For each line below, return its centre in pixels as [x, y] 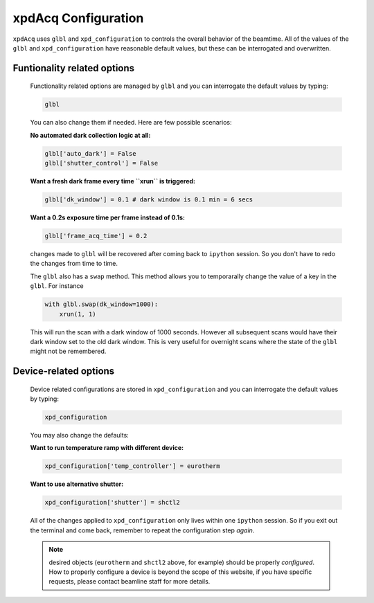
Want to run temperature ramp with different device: [107, 448]
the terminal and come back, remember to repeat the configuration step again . [142, 530]
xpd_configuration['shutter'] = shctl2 [112, 503]
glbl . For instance [57, 286]
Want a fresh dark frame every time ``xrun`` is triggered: [113, 181]
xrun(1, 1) [78, 314]
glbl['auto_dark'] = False [90, 153]
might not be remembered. [68, 351]
